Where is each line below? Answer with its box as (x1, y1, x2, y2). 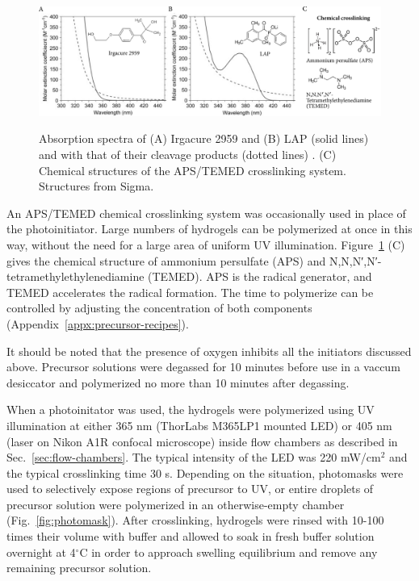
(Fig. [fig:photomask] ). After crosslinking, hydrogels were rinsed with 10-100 (6, 512, 384, 529)
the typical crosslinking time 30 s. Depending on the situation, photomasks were (6, 464, 404, 481)
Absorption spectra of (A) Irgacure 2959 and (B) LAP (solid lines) (39, 130, 369, 147)
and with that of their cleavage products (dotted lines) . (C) (39, 146, 337, 162)
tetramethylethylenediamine (6, 268, 145, 285)
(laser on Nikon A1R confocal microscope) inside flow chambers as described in (6, 433, 398, 449)
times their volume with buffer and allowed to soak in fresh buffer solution (6, 528, 375, 545)
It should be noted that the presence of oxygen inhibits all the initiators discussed (6, 342, 412, 359)
